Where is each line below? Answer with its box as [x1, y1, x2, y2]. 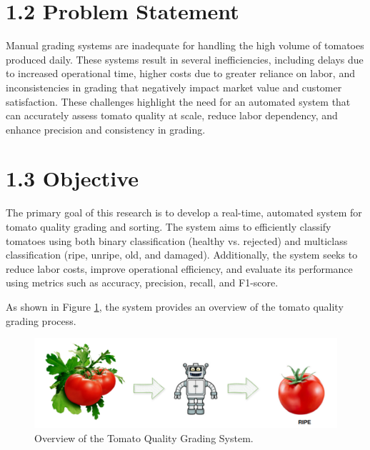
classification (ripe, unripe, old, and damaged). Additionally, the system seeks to [6, 247, 358, 262]
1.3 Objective [6, 164, 139, 193]
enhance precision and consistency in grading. [6, 121, 206, 136]
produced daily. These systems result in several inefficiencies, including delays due [6, 51, 364, 66]
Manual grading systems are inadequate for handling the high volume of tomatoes [6, 38, 364, 53]
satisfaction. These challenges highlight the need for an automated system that [6, 94, 351, 109]
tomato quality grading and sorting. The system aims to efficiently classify [6, 219, 331, 234]
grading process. [6, 313, 76, 328]
